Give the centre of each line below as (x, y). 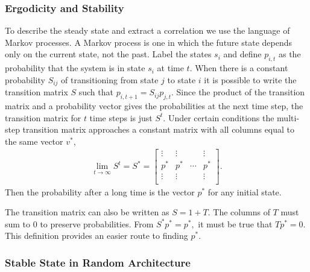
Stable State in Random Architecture (98, 262)
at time (170, 68)
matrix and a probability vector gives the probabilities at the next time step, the (154, 106)
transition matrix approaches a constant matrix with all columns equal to (159, 129)
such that (96, 92)
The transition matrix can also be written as (87, 212)
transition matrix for (43, 117)
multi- (288, 117)
